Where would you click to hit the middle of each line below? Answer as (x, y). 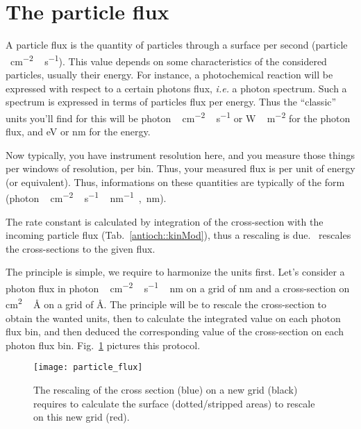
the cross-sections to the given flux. (81, 248)
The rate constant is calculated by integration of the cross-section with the (165, 221)
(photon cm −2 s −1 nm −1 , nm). (86, 197)
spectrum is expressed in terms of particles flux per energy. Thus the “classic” (171, 102)
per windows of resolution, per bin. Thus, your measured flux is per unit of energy (180, 168)
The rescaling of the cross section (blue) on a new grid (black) (166, 389)
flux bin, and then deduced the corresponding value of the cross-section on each (175, 331)
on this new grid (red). (82, 417)
